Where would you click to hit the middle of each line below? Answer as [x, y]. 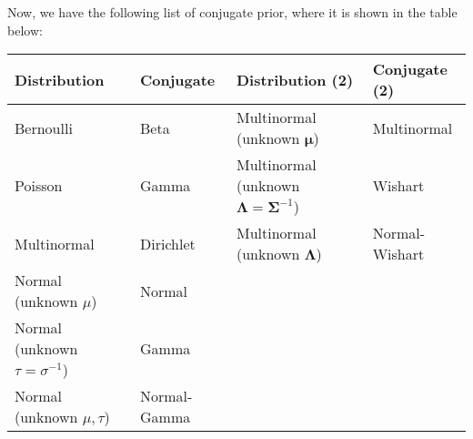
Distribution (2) [295, 79]
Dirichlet [168, 243]
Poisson [39, 186]
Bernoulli [44, 128]
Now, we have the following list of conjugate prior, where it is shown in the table [232, 12]
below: [25, 30]
